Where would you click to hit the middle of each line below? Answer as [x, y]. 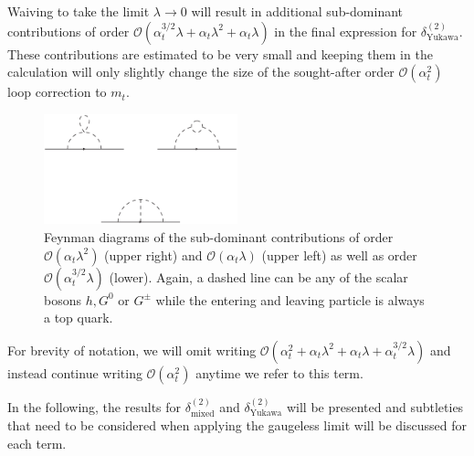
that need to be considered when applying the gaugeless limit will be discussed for [237, 425]
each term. [37, 443]
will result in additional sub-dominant [297, 11]
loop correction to [57, 92]
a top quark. [79, 318]
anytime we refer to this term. [279, 372]
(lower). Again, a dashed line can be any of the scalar [258, 276]
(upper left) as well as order [339, 255]
